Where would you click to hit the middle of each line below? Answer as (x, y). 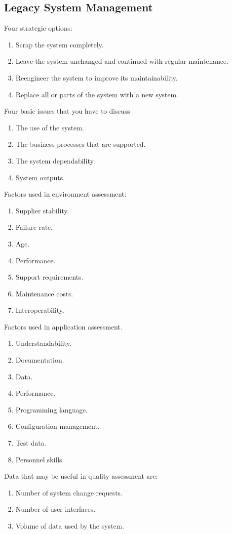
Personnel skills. (40, 459)
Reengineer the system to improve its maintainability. (97, 77)
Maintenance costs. (44, 293)
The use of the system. (50, 127)
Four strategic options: (38, 28)
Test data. (31, 443)
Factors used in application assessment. (63, 326)
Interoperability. (40, 310)
